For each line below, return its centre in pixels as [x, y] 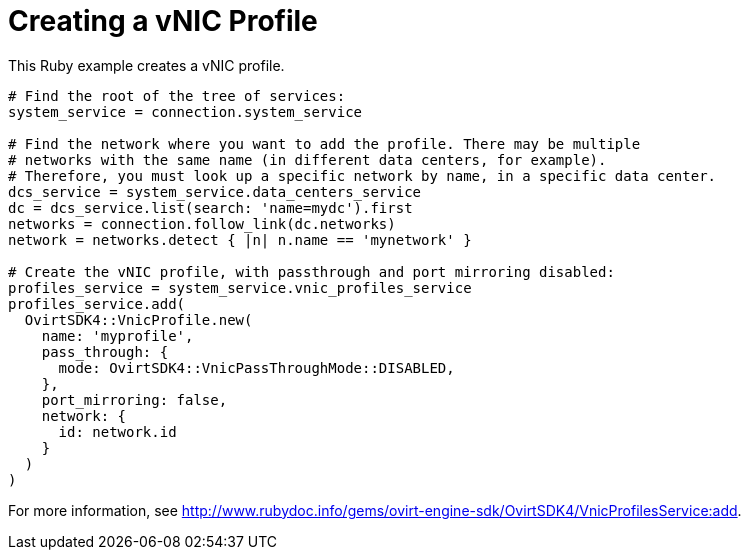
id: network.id [117, 431]
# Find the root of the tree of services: [177, 95]
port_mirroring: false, [134, 399]
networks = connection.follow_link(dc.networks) [202, 223]
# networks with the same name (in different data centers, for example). [307, 159]
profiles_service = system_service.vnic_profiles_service [240, 287]
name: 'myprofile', [117, 335]
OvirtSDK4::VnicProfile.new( [138, 319]
